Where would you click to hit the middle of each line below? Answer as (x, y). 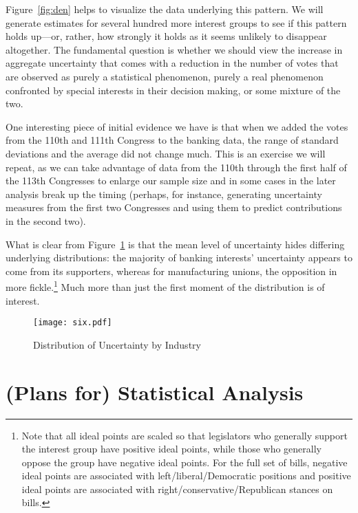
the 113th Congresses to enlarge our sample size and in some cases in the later (171, 181)
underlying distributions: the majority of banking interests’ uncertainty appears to (179, 258)
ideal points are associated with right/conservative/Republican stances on (177, 489)
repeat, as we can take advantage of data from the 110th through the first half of (176, 167)
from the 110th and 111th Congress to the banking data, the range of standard (172, 140)
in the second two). (46, 220)
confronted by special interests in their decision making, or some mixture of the (173, 90)
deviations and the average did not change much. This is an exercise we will (166, 153)
